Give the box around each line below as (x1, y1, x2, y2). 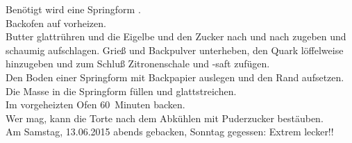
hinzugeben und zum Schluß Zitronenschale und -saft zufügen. (6, 56, 270, 71)
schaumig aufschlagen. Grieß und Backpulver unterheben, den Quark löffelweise (6, 42, 344, 57)
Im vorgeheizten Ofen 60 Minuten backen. (6, 97, 185, 112)
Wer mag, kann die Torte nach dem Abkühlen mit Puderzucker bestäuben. (6, 110, 324, 125)
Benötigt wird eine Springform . (6, 2, 141, 16)
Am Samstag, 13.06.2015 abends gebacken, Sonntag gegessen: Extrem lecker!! (6, 124, 334, 139)
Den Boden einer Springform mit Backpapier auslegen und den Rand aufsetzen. (6, 69, 344, 84)
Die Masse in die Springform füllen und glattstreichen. (6, 83, 237, 98)
